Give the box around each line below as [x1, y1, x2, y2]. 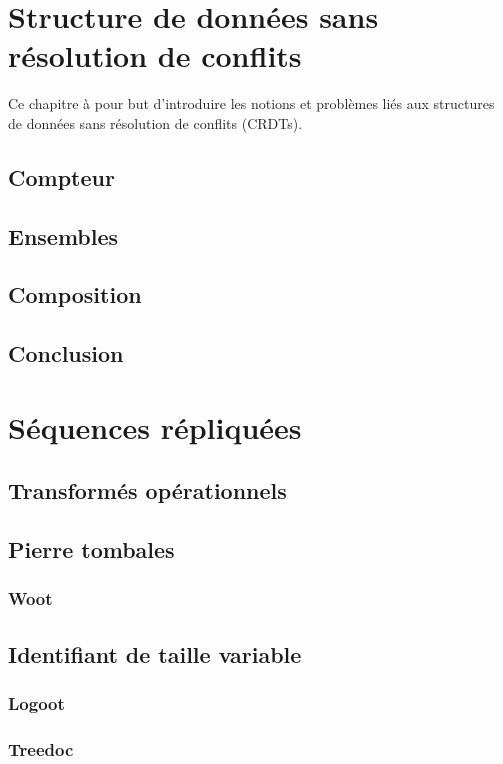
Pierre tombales [8, 534, 175, 565]
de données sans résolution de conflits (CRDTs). [8, 112, 303, 133]
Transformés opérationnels [8, 475, 287, 506]
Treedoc [8, 736, 74, 761]
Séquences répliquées [8, 406, 302, 447]
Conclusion [8, 338, 124, 369]
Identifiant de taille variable [8, 638, 302, 669]
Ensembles [8, 220, 119, 251]
